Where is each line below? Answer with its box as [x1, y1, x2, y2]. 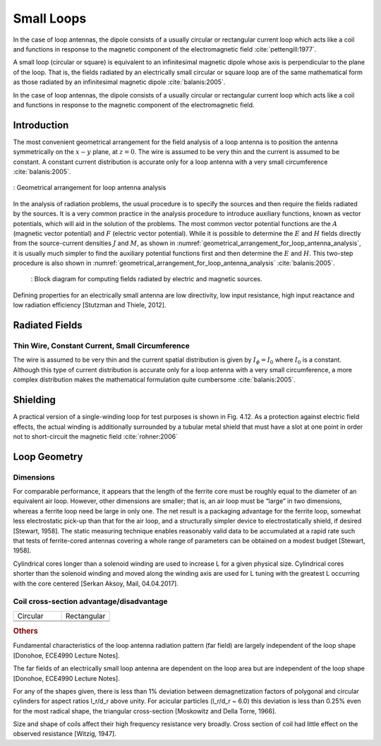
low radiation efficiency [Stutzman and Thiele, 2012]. [13, 301, 167, 309]
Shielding [13, 394, 56, 406]
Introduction [13, 119, 69, 131]
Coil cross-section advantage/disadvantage [13, 597, 169, 607]
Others [13, 626, 38, 636]
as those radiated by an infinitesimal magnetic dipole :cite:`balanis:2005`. [13, 78, 226, 86]
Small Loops [13, 11, 87, 26]
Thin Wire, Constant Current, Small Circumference [13, 341, 190, 351]
